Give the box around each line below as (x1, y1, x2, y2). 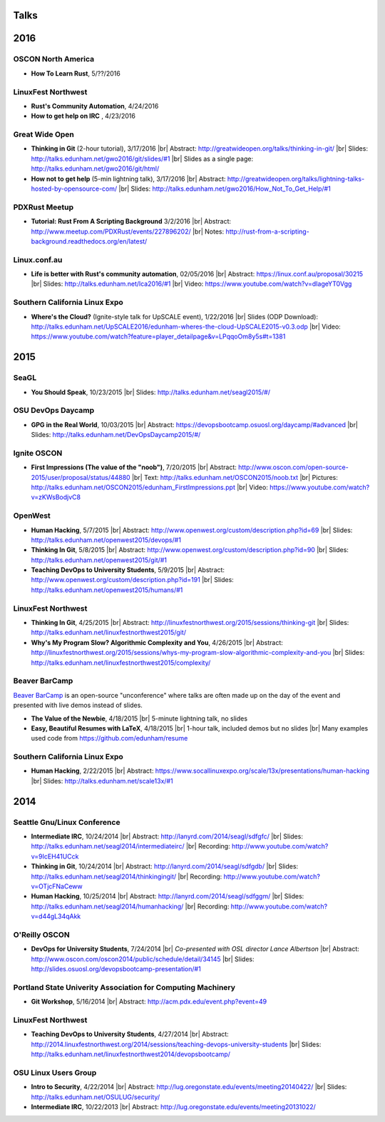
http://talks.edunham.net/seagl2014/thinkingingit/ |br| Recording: (31, 872, 222, 881)
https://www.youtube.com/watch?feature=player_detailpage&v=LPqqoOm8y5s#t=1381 (31, 332, 286, 341)
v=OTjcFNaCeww (31, 882, 83, 891)
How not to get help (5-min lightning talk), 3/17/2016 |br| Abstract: (31, 174, 226, 183)
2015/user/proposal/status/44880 (31, 473, 131, 481)
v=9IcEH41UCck (31, 852, 79, 861)
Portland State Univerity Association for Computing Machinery (13, 982, 235, 992)
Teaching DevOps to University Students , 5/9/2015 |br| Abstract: (31, 566, 225, 574)
